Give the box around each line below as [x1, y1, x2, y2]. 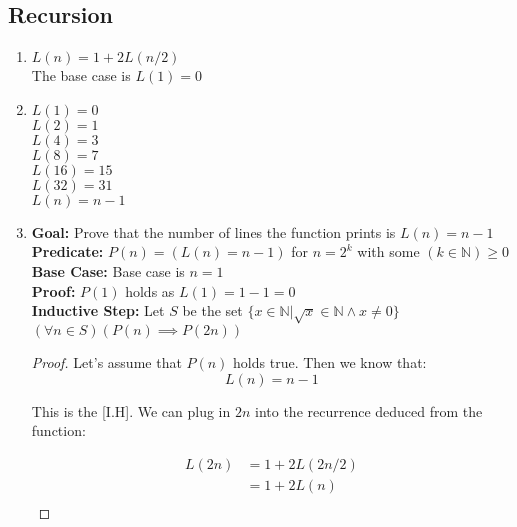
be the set [182, 300, 243, 321]
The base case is [31, 65, 131, 86]
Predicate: [31, 241, 104, 262]
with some [357, 241, 420, 262]
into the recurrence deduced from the [255, 400, 483, 421]
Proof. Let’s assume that [31, 351, 182, 372]
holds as [125, 280, 175, 301]
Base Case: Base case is [31, 260, 185, 281]
